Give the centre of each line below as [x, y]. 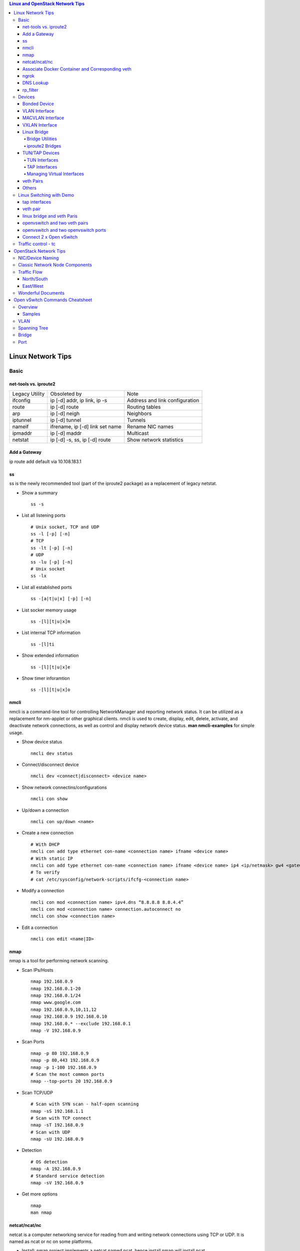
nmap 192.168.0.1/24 [56, 996]
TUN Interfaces [42, 160]
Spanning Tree [33, 328]
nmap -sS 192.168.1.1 [57, 1111]
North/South [35, 279]
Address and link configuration [163, 400]
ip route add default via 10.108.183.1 [45, 461]
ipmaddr [22, 433]
